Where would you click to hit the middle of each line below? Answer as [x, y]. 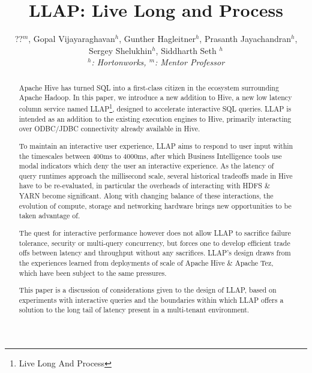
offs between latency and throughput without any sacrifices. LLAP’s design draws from [155, 253]
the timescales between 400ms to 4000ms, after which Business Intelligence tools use [150, 156]
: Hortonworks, [119, 62]
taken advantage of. [49, 216]
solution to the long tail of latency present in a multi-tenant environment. [134, 310]
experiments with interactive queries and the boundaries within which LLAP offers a [151, 300]
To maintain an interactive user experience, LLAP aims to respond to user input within [156, 145]
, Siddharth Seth [186, 50]
